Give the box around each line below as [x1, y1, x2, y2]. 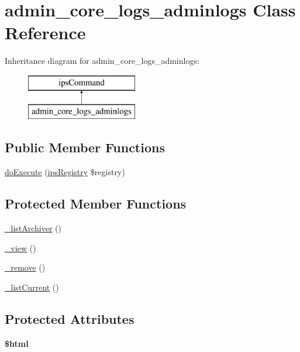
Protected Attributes [5, 309, 135, 327]
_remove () [5, 261, 46, 274]
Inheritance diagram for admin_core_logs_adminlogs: [5, 54, 199, 67]
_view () [5, 241, 36, 254]
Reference [5, 20, 86, 45]
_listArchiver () [5, 222, 62, 234]
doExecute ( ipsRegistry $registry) [5, 166, 125, 178]
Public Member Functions [5, 138, 165, 156]
